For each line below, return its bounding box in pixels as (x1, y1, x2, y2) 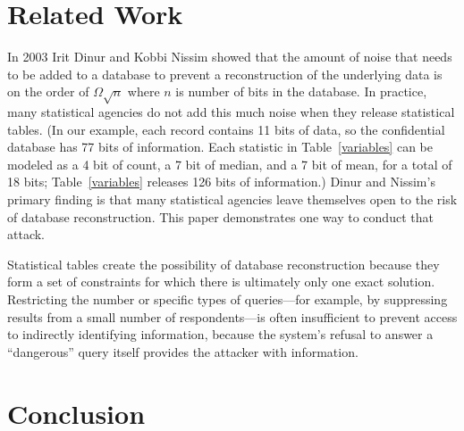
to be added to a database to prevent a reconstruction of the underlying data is (7, 64, 443, 83)
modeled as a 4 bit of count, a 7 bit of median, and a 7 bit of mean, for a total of (7, 154, 452, 173)
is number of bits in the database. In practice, (175, 82, 427, 101)
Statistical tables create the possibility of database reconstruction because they (7, 254, 440, 273)
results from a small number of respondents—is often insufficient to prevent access (7, 307, 458, 326)
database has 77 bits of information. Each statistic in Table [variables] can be (7, 137, 433, 156)
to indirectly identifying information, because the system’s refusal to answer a (7, 325, 434, 344)
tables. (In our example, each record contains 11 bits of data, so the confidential (7, 120, 445, 138)
